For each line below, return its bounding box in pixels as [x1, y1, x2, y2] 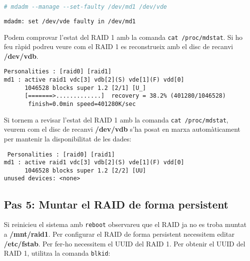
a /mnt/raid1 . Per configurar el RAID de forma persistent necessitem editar [4, 228, 235, 239]
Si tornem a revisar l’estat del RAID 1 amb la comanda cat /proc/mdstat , [4, 114, 229, 124]
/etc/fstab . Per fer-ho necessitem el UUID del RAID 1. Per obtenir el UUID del [4, 238, 246, 248]
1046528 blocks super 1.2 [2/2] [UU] [24, 167, 146, 174]
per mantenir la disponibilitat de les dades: [4, 133, 131, 143]
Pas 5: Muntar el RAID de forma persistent [4, 196, 229, 211]
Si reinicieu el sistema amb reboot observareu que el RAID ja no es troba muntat [4, 219, 247, 229]
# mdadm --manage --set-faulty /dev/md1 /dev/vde [4, 3, 167, 10]
